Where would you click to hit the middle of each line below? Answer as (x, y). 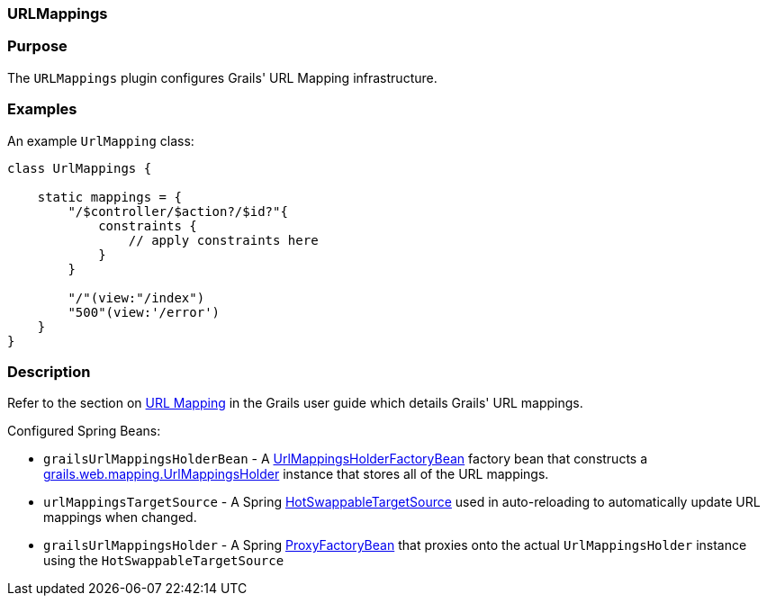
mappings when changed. (120, 517)
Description (49, 371)
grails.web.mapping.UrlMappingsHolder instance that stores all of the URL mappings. (296, 474)
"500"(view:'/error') (144, 312)
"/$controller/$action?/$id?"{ (178, 211)
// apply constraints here (223, 240)
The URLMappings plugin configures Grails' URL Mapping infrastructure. (222, 77)
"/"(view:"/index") (136, 297)
